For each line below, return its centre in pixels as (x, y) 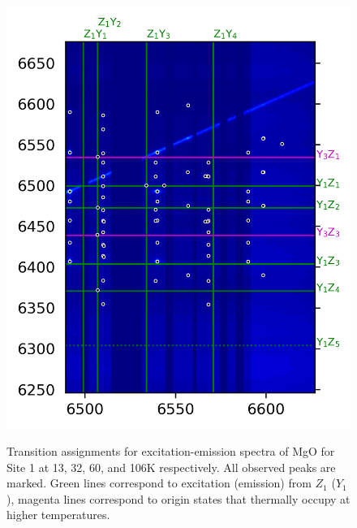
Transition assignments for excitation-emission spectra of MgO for (171, 450)
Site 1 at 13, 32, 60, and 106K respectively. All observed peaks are (171, 467)
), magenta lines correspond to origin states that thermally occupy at (178, 498)
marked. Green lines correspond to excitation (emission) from (159, 483)
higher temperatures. (58, 515)
